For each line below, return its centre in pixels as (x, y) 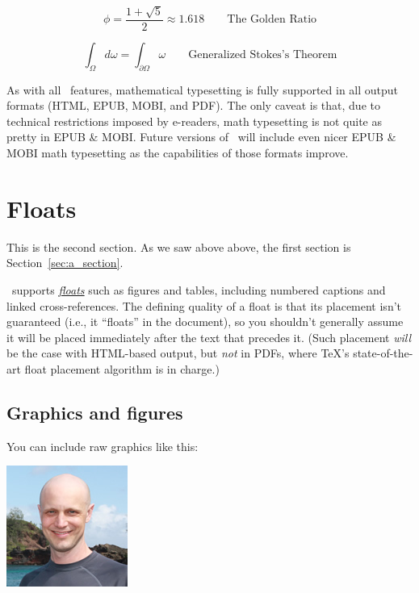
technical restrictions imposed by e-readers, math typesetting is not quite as (194, 121)
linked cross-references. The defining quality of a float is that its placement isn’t (204, 305)
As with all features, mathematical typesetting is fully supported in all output (203, 89)
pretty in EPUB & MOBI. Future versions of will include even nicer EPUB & (201, 137)
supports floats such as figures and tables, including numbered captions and (199, 289)
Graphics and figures (95, 412)
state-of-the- (383, 353)
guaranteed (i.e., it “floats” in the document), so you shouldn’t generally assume (205, 322)
